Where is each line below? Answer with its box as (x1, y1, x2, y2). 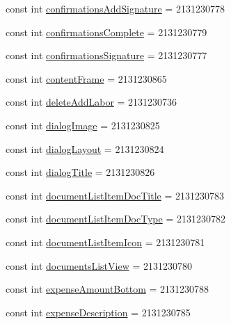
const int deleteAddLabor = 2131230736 (6, 95, 177, 109)
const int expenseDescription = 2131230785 (6, 305, 191, 319)
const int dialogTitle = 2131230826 (6, 165, 155, 179)
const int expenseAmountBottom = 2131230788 (6, 282, 209, 296)
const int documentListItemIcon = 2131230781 (6, 234, 205, 249)
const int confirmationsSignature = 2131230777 (6, 48, 207, 63)
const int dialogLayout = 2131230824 (6, 141, 164, 156)
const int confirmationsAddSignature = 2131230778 (6, 1, 225, 15)
